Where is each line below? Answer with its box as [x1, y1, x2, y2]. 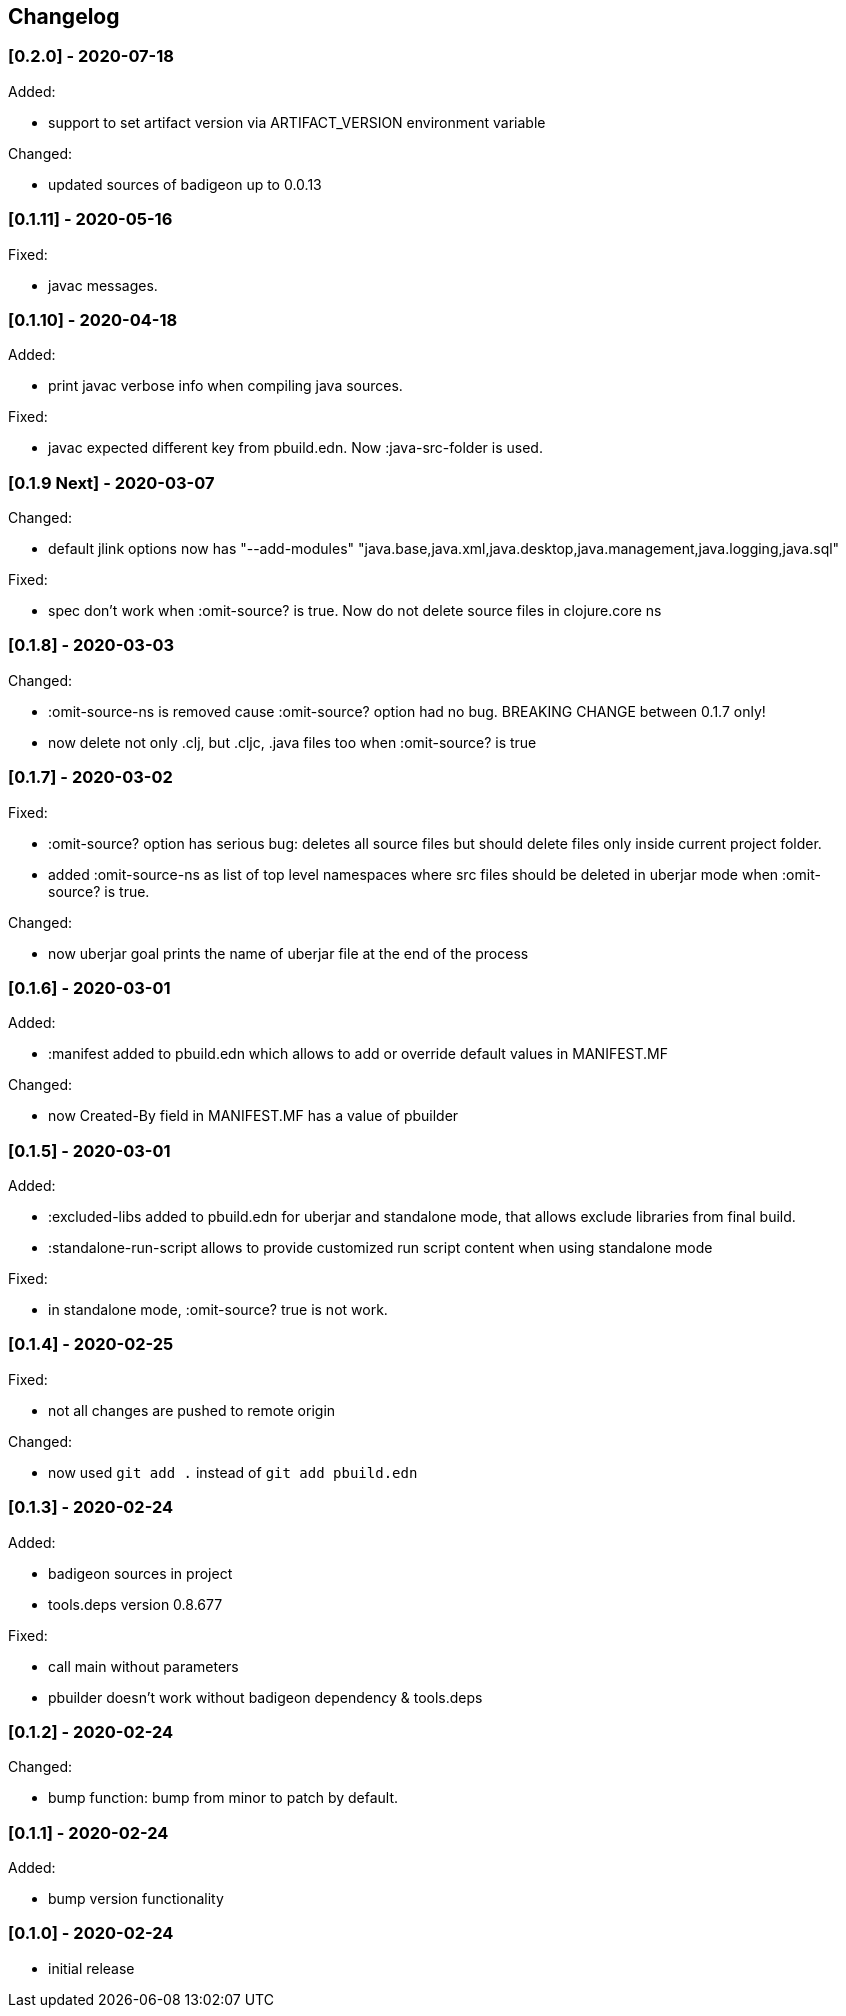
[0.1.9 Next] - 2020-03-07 [8, 472, 215, 493]
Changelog [8, 4, 120, 29]
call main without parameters [48, 1657, 239, 1675]
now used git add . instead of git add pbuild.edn [48, 1463, 418, 1481]
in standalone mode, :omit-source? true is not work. [48, 1301, 388, 1319]
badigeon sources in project [48, 1564, 233, 1582]
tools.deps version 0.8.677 [48, 1595, 223, 1613]
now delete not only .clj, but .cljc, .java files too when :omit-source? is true [48, 733, 537, 751]
